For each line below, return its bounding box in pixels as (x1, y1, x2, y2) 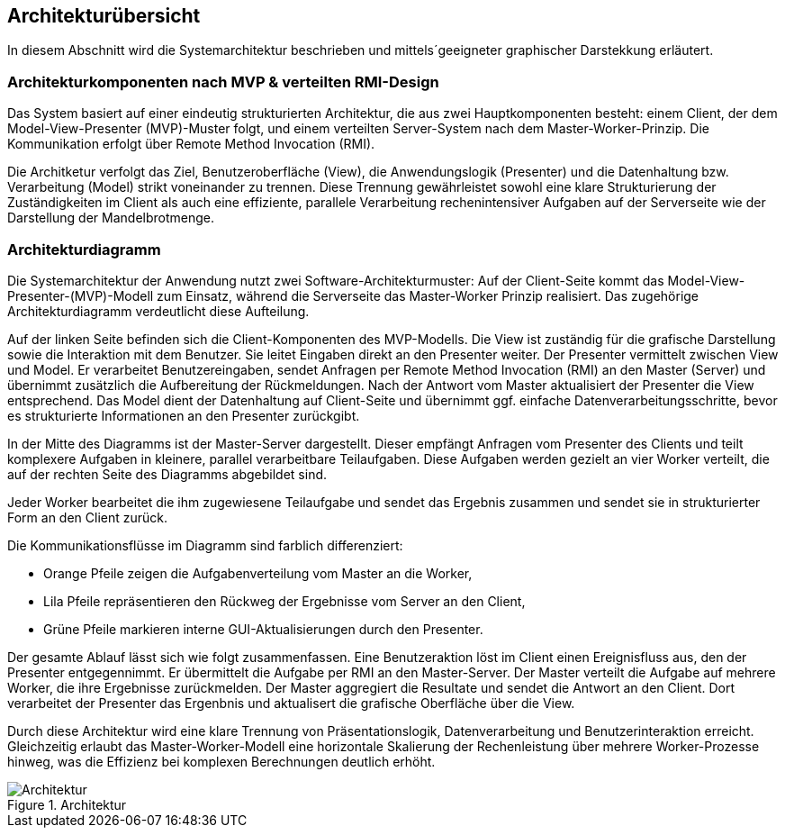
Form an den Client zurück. (7, 509, 168, 525)
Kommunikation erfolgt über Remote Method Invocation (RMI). (7, 136, 375, 152)
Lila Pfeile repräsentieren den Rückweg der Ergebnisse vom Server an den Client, (43, 593, 526, 609)
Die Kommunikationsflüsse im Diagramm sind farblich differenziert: (7, 537, 403, 553)
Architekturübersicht (7, 5, 201, 27)
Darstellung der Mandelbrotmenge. (7, 210, 214, 226)
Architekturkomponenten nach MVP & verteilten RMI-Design (7, 72, 439, 91)
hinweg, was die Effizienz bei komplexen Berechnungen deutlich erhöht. (7, 753, 436, 769)
